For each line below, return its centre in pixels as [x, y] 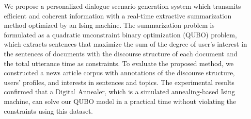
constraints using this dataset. [48, 110]
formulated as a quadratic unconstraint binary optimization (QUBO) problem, [120, 34]
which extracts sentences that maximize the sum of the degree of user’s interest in [125, 44]
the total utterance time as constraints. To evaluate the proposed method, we [119, 63]
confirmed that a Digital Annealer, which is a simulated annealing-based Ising [119, 92]
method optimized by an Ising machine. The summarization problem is [109, 25]
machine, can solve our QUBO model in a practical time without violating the [120, 101]
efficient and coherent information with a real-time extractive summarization [118, 15]
